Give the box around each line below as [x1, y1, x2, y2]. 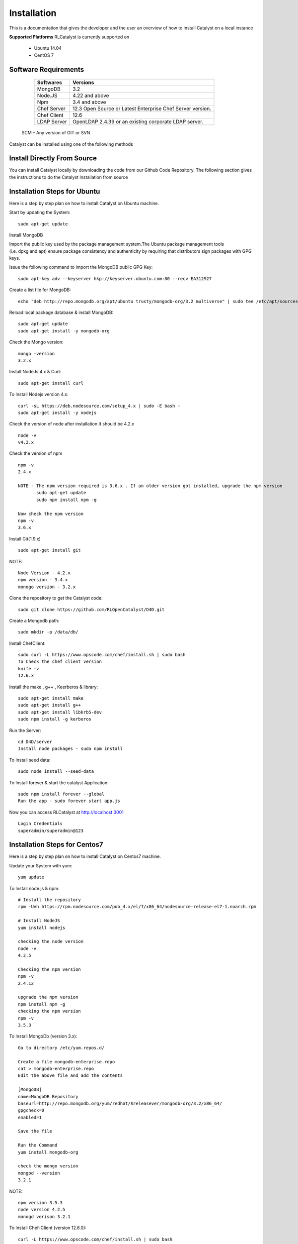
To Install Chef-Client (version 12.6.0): [9, 1225, 87, 1231]
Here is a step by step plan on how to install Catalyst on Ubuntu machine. [9, 200, 159, 206]
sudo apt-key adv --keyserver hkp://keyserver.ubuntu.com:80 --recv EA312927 [18, 276, 212, 281]
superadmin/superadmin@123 [18, 828, 84, 833]
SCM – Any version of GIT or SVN [21, 130, 90, 136]
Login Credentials [18, 821, 63, 827]
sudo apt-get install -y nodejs [18, 410, 97, 415]
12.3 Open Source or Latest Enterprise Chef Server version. [72, 105, 212, 112]
